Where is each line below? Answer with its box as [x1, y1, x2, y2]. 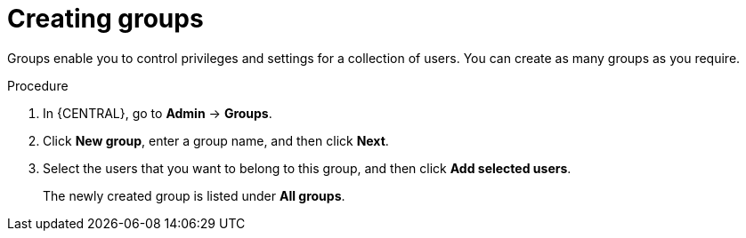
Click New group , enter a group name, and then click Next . [43, 132, 389, 148]
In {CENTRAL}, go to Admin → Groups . [43, 105, 272, 121]
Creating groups [7, 4, 204, 34]
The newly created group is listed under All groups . [43, 187, 345, 203]
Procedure [7, 77, 69, 93]
